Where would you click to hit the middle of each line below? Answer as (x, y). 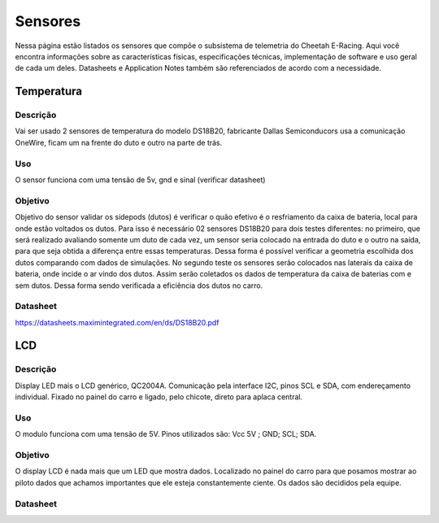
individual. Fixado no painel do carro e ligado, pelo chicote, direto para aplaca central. (159, 397)
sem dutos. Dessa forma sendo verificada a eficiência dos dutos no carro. (139, 285)
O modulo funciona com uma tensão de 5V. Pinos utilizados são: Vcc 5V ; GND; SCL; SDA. (166, 434)
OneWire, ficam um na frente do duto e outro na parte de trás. (119, 142)
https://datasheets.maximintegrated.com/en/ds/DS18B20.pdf (117, 322)
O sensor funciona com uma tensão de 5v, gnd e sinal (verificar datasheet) (140, 180)
